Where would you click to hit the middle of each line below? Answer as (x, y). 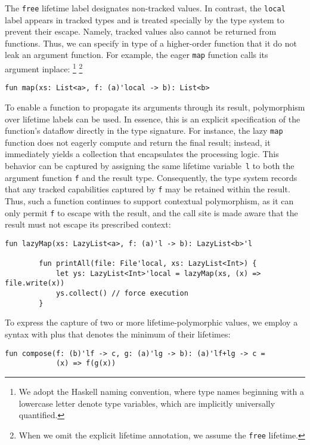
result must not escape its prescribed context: (88, 224)
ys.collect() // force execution (122, 294)
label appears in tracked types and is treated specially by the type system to (145, 19)
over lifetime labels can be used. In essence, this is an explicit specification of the (153, 119)
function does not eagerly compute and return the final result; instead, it (138, 142)
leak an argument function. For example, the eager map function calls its (137, 55)
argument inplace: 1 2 (44, 68)
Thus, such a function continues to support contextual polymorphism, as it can (149, 201)
